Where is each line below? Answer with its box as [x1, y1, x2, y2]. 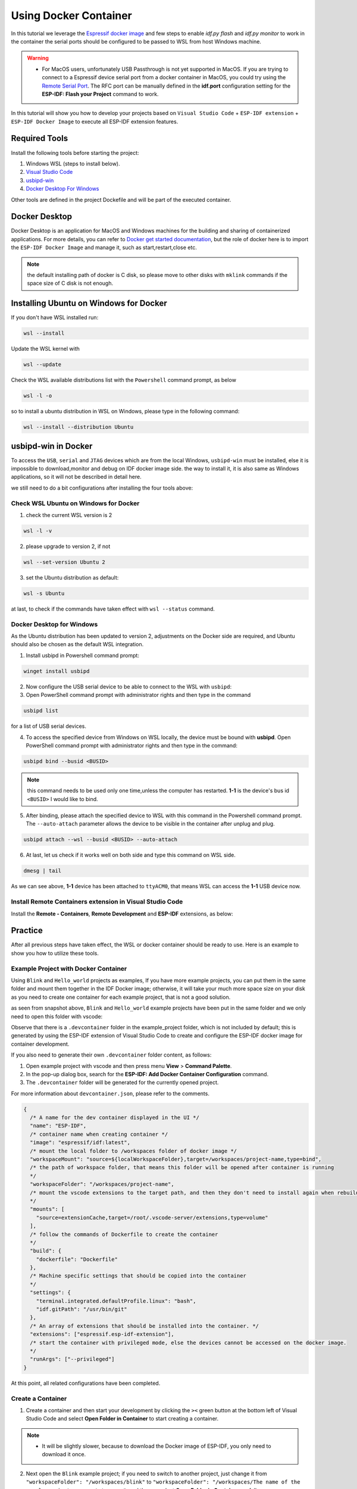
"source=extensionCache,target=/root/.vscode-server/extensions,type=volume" [36, 1214, 269, 1221]
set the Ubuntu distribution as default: [26, 574, 119, 581]
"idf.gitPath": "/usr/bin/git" [36, 1306, 127, 1313]
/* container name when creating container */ [30, 1130, 168, 1138]
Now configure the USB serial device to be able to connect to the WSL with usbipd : [26, 683, 232, 690]
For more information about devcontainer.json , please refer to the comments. [11, 1090, 209, 1097]
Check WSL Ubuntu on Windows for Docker [11, 499, 140, 507]
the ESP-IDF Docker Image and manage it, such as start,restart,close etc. [11, 244, 198, 251]
